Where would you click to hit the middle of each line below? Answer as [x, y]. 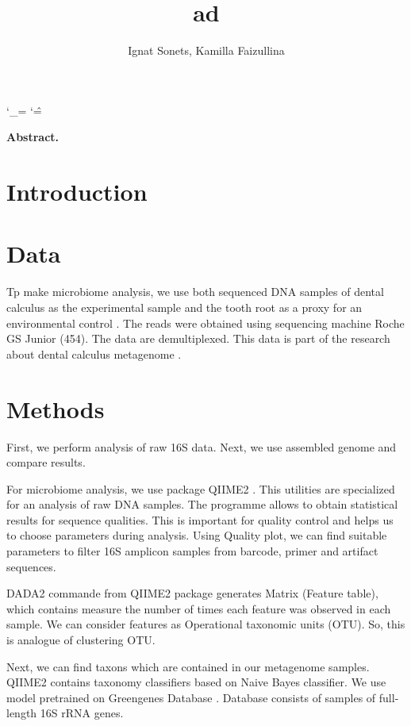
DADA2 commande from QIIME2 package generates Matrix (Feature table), [192, 593]
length [22, 713]
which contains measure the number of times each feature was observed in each [199, 608]
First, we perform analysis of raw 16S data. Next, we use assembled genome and [202, 446]
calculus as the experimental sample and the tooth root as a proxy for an [184, 307]
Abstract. [33, 137]
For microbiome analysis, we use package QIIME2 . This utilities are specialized [201, 488]
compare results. [46, 462]
